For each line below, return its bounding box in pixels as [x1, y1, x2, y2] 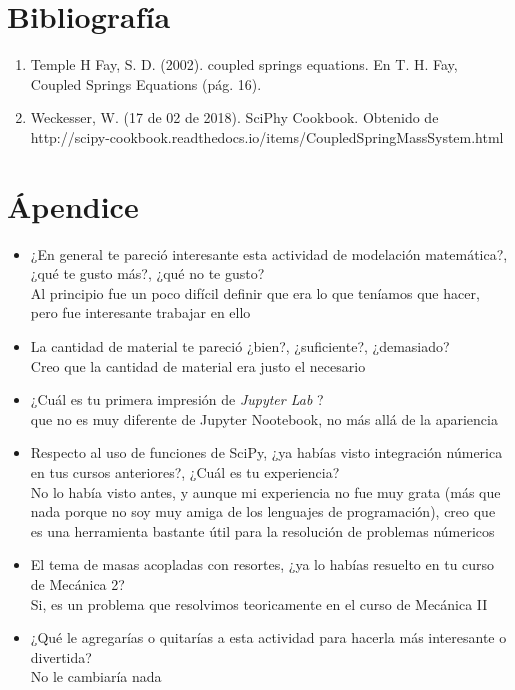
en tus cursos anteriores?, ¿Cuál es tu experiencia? [30, 461, 340, 482]
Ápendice [7, 185, 139, 226]
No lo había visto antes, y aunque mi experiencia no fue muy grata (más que [30, 481, 501, 502]
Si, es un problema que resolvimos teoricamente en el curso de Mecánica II [30, 593, 488, 614]
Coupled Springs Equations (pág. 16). [30, 73, 262, 94]
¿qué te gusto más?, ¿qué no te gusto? [30, 263, 265, 284]
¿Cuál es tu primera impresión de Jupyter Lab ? [30, 389, 324, 410]
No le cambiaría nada [30, 666, 162, 687]
